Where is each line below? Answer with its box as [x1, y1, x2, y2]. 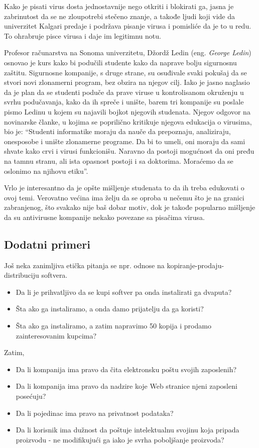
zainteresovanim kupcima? [16, 330, 97, 341]
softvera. [41, 270, 68, 280]
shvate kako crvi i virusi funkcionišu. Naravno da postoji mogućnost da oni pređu [4, 146, 254, 156]
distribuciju [4, 270, 39, 280]
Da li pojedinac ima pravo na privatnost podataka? [16, 407, 174, 418]
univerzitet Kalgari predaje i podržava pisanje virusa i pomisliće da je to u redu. [4, 21, 251, 31]
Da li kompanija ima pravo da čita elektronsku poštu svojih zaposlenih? [16, 364, 237, 374]
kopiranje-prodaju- [167, 260, 224, 270]
